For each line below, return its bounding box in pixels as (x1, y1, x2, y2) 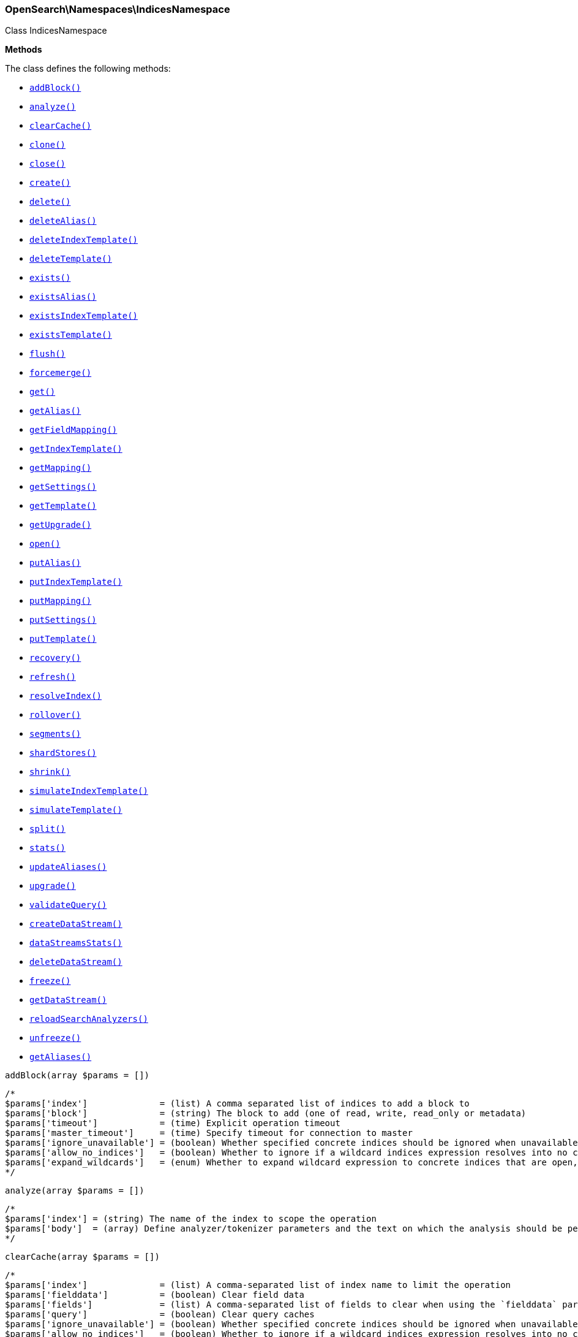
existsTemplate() (29, 330, 112, 340)
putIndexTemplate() (29, 577, 122, 587)
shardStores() (29, 748, 97, 758)
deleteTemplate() (29, 254, 112, 264)
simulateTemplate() (29, 805, 122, 815)
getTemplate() (29, 501, 97, 511)
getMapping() (29, 463, 92, 473)
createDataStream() (29, 919, 122, 929)
